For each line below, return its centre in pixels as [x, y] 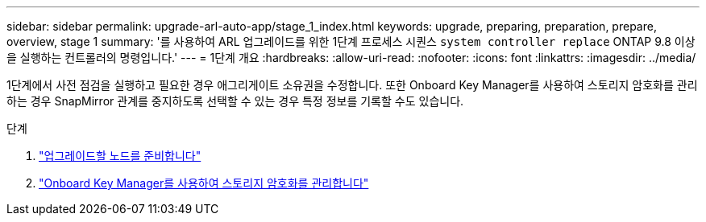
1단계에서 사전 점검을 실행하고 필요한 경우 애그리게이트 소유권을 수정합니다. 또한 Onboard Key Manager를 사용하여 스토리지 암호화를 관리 [352, 85]
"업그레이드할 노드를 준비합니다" [120, 156]
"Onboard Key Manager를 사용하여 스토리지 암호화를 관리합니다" [204, 183]
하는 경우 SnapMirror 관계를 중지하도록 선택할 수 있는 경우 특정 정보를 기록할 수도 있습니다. [235, 101]
